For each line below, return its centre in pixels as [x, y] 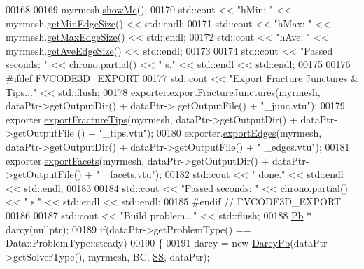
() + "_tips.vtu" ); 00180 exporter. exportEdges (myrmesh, [199, 133]
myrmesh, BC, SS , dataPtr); [149, 256]
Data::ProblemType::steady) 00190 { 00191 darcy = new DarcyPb [148, 243]
